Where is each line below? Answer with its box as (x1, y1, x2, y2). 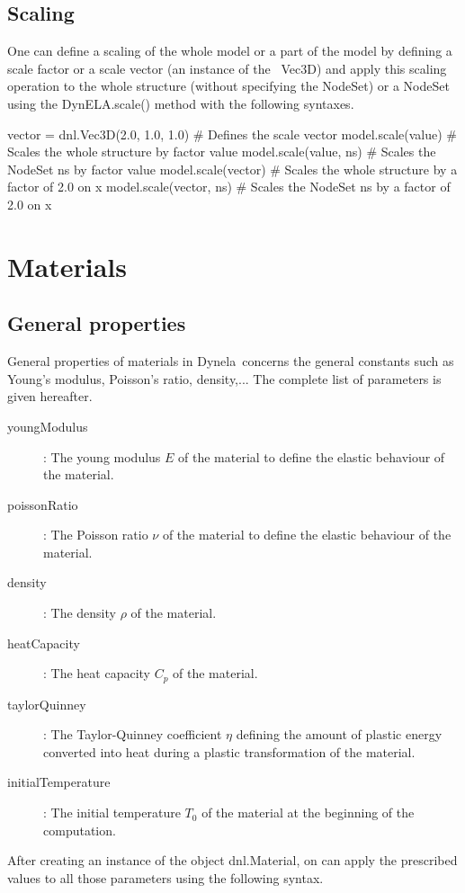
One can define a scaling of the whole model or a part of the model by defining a (7, 41, 452, 60)
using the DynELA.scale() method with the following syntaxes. (7, 94, 354, 112)
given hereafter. (7, 387, 93, 406)
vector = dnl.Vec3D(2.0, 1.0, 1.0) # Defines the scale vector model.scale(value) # (7, 124, 457, 143)
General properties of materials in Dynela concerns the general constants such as (7, 352, 454, 371)
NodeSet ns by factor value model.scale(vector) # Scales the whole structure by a (7, 159, 458, 178)
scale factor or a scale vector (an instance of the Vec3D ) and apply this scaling (7, 58, 447, 77)
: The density (43, 603, 116, 622)
